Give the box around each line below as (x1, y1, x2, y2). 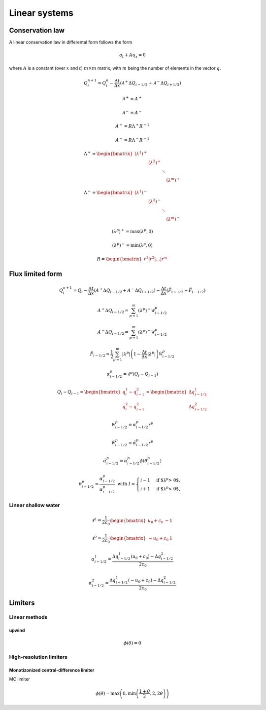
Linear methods (9, 614, 48, 621)
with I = (117, 481, 135, 487)
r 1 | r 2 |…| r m (143, 255, 167, 262)
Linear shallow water (9, 502, 60, 509)
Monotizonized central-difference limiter (9, 667, 95, 673)
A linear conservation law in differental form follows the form (9, 39, 133, 45)
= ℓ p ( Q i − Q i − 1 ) (123, 370, 159, 378)
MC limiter (9, 676, 31, 682)
